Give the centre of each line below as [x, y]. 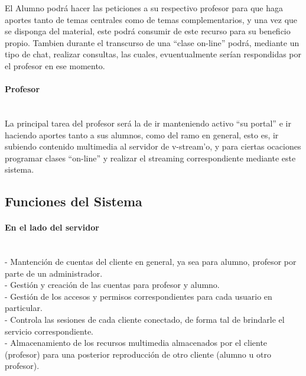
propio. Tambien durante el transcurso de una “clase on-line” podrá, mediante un [152, 42]
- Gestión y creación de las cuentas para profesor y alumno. [112, 285]
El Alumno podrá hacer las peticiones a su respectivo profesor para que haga [144, 8]
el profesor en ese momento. [55, 65]
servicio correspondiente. [49, 331]
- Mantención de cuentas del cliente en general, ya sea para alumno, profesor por [151, 262]
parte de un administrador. [54, 273]
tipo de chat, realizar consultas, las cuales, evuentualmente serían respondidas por [153, 54]
